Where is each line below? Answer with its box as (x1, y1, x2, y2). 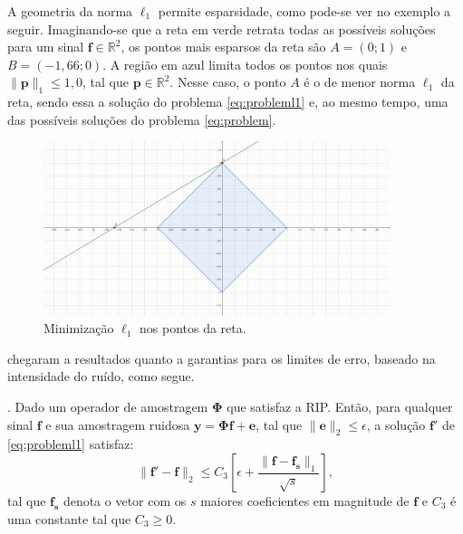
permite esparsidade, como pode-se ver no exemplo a (158, 2, 451, 20)
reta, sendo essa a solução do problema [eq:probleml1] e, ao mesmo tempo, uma (7, 92, 449, 111)
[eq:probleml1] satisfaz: (7, 434, 134, 453)
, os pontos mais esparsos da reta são (121, 37, 326, 56)
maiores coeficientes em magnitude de (200, 491, 410, 510)
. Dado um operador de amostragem (7, 397, 208, 416)
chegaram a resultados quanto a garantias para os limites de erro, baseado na (7, 348, 436, 367)
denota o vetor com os (63, 491, 187, 510)
